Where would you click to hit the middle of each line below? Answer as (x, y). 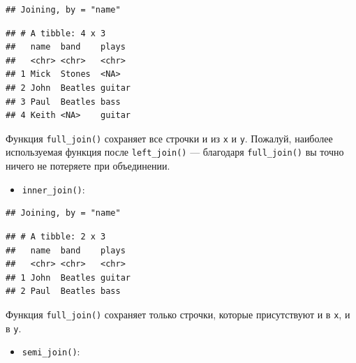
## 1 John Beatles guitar (68, 277)
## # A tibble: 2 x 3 (56, 236)
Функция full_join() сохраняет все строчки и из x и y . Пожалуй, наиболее (169, 138)
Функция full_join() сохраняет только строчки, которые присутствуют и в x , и (178, 314)
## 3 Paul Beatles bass (63, 102)
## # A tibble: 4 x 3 (56, 33)
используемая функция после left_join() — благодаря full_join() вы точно (175, 152)
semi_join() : (51, 351)
